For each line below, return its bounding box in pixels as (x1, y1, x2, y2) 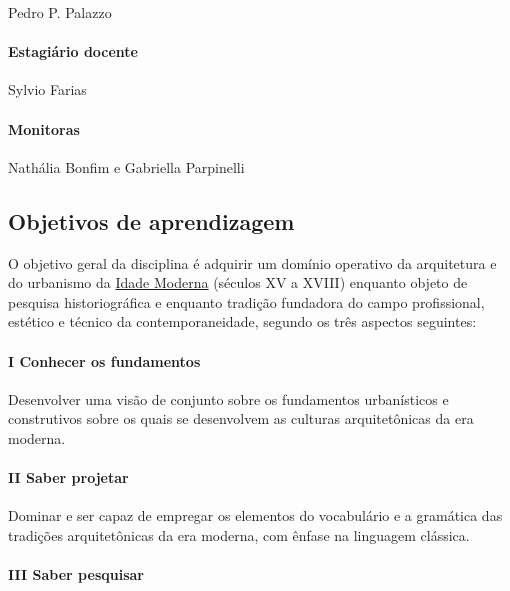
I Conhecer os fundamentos (8, 350, 201, 371)
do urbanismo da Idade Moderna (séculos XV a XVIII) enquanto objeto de (8, 272, 468, 293)
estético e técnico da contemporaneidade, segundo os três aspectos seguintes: (8, 311, 477, 332)
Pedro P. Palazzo (8, 2, 112, 22)
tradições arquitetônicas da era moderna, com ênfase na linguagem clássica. (8, 524, 470, 545)
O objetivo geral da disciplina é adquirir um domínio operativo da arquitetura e (8, 252, 497, 273)
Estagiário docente (8, 41, 138, 62)
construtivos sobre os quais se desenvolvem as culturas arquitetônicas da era (8, 408, 474, 429)
